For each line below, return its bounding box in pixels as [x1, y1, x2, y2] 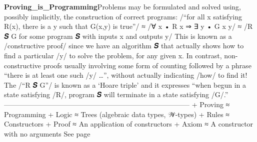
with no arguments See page [4, 128, 90, 139]
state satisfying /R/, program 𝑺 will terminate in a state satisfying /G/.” [4, 89, 228, 100]
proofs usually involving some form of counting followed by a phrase [43, 60, 251, 70]
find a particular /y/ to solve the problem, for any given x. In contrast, [4, 50, 222, 60]
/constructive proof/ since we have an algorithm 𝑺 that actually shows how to [4, 40, 244, 51]
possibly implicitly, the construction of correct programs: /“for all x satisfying [4, 11, 242, 21]
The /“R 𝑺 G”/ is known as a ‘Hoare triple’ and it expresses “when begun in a [4, 79, 246, 90]
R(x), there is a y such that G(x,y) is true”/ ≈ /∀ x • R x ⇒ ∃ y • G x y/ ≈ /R [4, 21, 253, 31]
